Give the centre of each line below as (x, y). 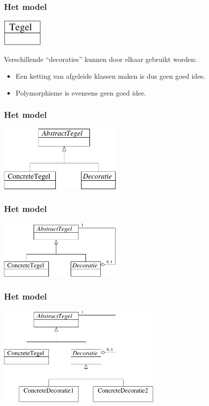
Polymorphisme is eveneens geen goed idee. (81, 92)
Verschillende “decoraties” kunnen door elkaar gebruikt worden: (101, 59)
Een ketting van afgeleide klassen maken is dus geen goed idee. (110, 76)
